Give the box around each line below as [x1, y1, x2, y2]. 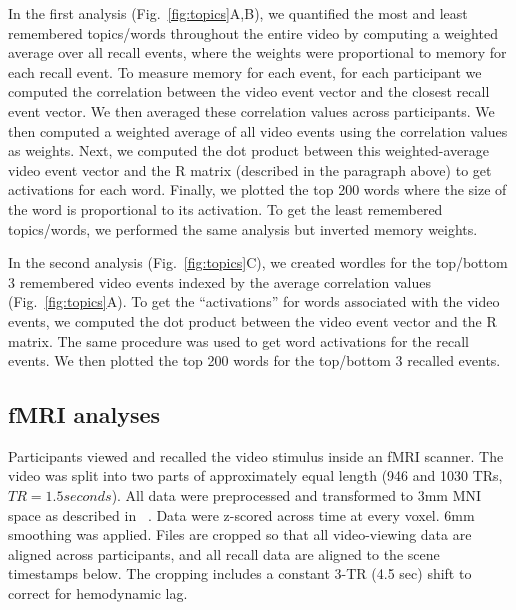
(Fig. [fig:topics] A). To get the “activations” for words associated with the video [8, 291, 500, 312]
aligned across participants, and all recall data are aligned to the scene [8, 543, 440, 564]
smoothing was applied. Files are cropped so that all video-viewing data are [8, 524, 472, 545]
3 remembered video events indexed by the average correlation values [8, 271, 432, 292]
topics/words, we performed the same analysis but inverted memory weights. [8, 218, 478, 239]
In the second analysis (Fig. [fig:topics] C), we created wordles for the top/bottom [8, 252, 508, 273]
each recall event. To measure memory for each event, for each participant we [8, 61, 482, 82]
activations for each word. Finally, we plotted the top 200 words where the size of [8, 179, 507, 200]
